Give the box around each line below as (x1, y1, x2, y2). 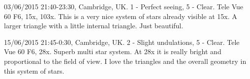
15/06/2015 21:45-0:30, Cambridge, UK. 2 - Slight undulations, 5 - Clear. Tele (4, 37, 240, 47)
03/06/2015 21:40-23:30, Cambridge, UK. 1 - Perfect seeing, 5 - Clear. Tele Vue (4, 1, 244, 11)
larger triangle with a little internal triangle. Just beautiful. (4, 20, 184, 31)
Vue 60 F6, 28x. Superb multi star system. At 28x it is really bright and (4, 46, 221, 57)
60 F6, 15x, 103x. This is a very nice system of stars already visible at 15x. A (4, 11, 237, 21)
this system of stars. (4, 65, 64, 76)
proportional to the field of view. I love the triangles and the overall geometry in (4, 56, 247, 66)
